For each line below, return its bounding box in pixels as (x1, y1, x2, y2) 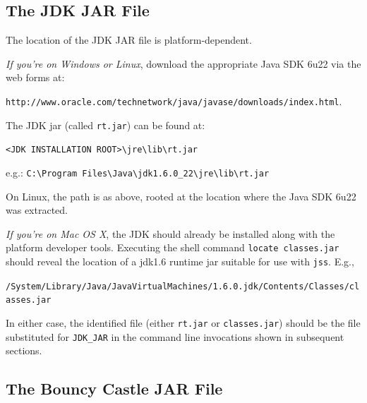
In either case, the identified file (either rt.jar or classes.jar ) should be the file (6, 315, 361, 330)
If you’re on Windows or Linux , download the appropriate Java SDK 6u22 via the (6, 56, 361, 71)
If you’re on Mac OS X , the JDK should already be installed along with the (6, 226, 335, 241)
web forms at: (6, 70, 65, 85)
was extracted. (6, 203, 68, 217)
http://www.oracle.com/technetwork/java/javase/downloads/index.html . (6, 93, 342, 108)
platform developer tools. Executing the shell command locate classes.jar (6, 240, 339, 255)
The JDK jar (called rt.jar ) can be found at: (6, 117, 205, 132)
